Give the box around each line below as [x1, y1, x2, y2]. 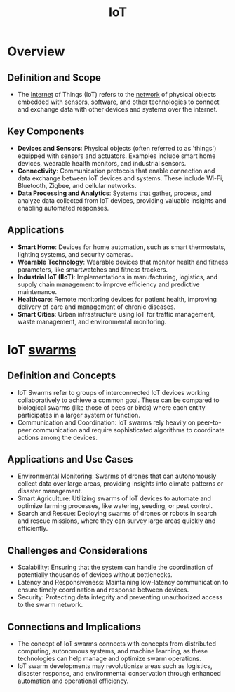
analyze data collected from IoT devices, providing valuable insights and [17, 196, 227, 204]
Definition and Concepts [7, 370, 116, 382]
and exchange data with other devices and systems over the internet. [17, 105, 218, 113]
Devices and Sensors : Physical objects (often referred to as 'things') [17, 144, 217, 152]
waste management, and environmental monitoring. [17, 317, 167, 326]
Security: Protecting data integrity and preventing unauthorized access [17, 593, 223, 601]
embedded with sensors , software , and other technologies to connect [17, 98, 220, 106]
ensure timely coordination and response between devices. [17, 585, 189, 594]
